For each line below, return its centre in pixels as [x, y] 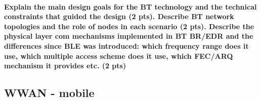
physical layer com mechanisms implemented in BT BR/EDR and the [129, 36]
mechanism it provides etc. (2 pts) [65, 66]
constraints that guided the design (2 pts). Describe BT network [119, 16]
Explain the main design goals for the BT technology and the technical [130, 6]
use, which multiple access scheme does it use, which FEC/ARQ [119, 56]
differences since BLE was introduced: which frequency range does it [126, 45]
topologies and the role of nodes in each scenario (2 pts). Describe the [129, 26]
